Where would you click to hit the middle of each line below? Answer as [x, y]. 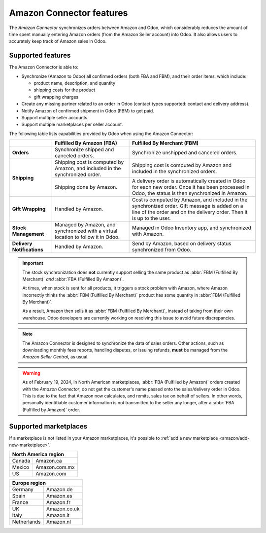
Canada [21, 461]
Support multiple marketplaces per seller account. [72, 124]
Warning [31, 373]
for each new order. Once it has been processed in [191, 187]
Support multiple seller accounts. [55, 117]
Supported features [40, 55]
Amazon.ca [49, 461]
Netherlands [26, 522]
